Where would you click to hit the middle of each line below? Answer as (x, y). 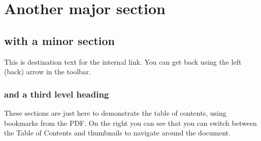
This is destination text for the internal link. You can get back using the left (123, 61)
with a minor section (60, 40)
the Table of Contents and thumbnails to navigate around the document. (117, 133)
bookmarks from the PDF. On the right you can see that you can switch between (130, 123)
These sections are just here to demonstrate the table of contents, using (115, 112)
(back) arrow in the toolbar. (48, 72)
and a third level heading (57, 94)
